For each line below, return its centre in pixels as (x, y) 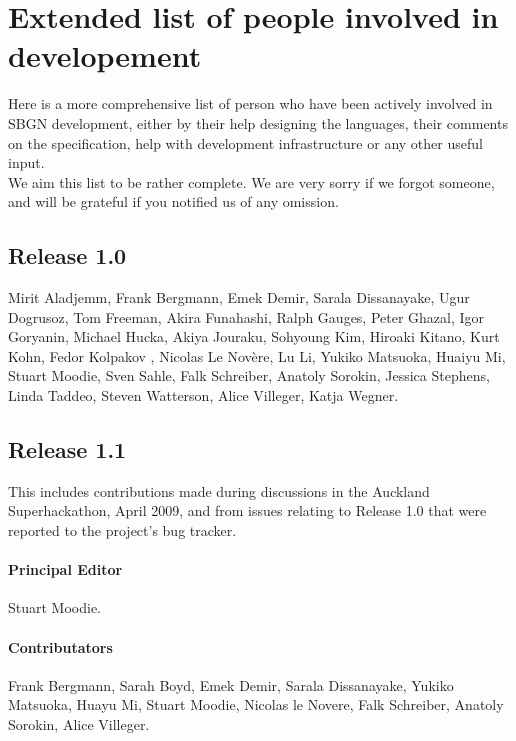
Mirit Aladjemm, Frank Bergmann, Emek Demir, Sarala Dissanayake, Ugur (239, 297)
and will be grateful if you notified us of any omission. (173, 201)
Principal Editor (65, 569)
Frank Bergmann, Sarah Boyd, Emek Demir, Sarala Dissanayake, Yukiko (231, 684)
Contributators (60, 646)
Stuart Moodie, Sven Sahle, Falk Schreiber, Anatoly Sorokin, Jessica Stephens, (249, 375)
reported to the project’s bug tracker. (122, 530)
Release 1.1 (67, 449)
